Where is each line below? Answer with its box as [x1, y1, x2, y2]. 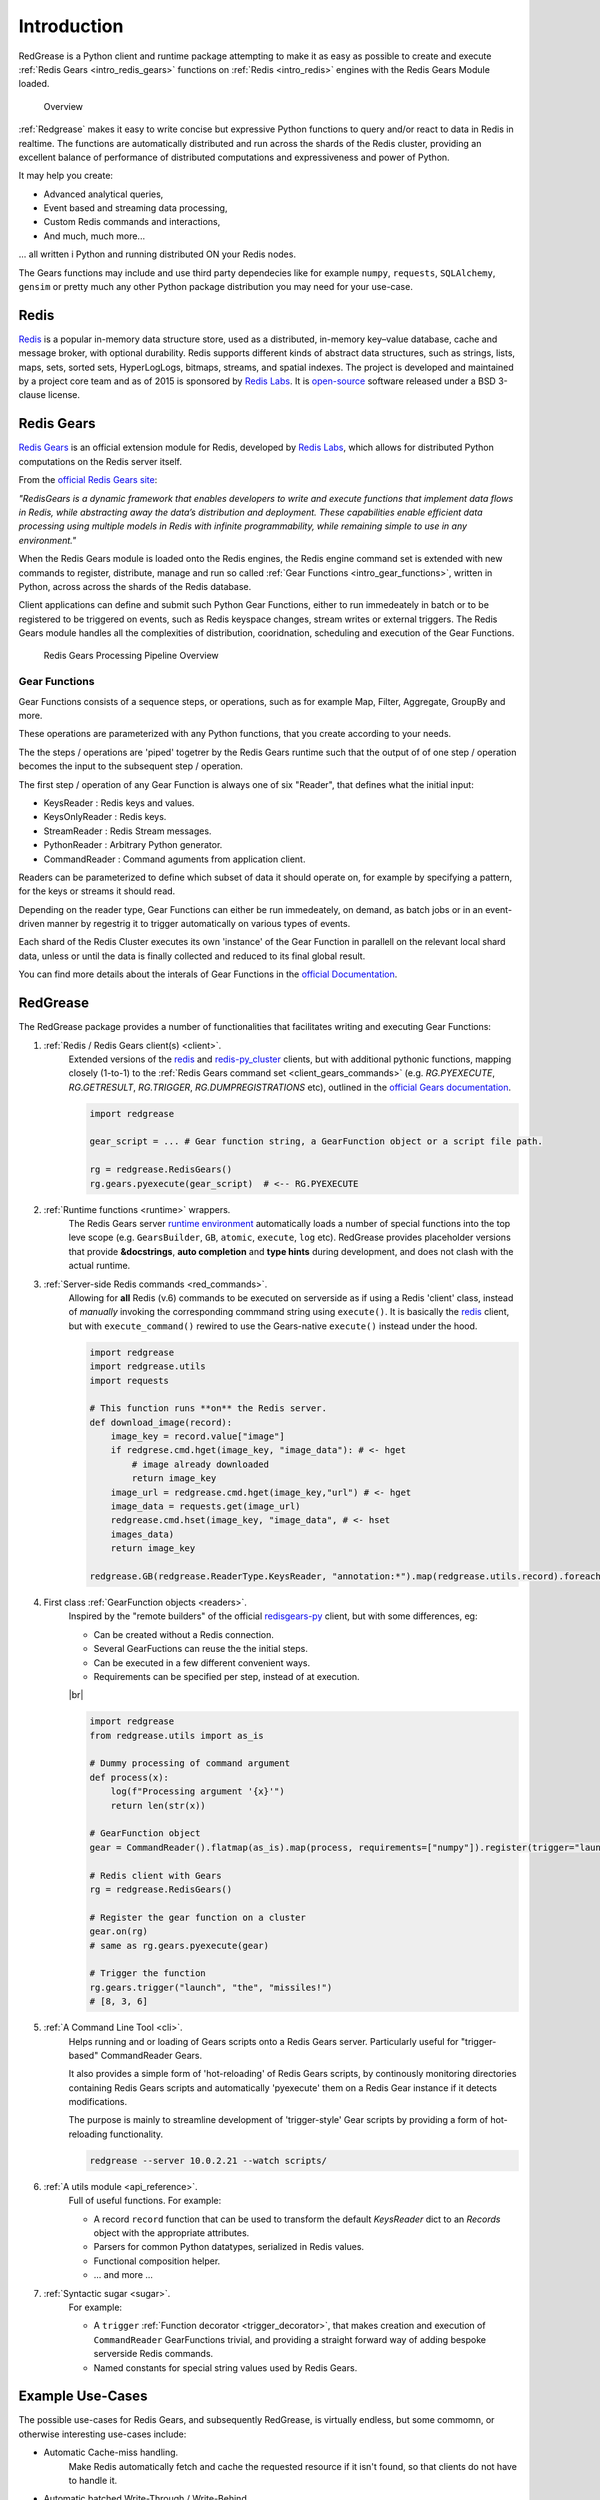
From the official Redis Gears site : [18, 474, 158, 486]
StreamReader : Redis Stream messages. [43, 825, 212, 837]
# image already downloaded [131, 1458, 270, 1470]
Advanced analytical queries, [43, 188, 164, 200]
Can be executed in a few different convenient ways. [93, 1656, 310, 1669]
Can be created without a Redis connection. [93, 1628, 274, 1640]
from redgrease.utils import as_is [89, 1730, 264, 1741]
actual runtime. [68, 1260, 131, 1272]
